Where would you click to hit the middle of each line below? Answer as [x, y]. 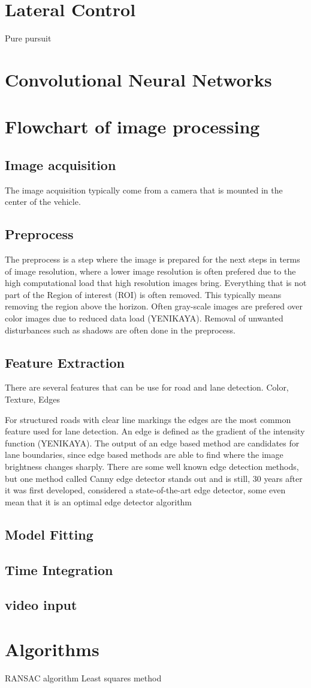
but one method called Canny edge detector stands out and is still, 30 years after [154, 478]
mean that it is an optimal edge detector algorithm [99, 501]
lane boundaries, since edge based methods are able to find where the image [144, 455]
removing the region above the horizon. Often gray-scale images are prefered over [154, 306]
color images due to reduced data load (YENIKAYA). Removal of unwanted [144, 318]
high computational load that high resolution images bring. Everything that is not [156, 283]
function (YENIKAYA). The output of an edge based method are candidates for [152, 443]
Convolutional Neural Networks [138, 79]
